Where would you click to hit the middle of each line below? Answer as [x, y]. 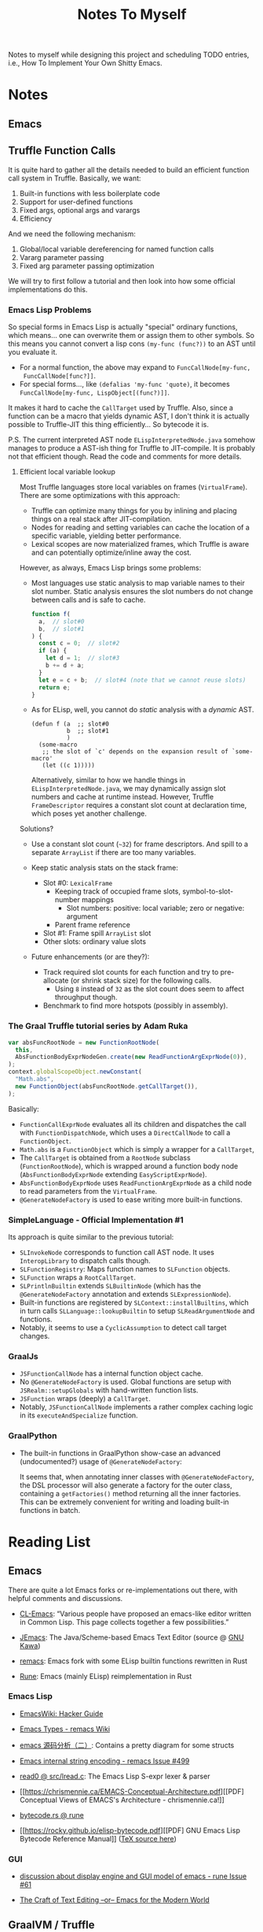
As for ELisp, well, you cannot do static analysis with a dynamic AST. [142, 710]
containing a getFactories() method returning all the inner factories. [130, 1493]
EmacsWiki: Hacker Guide [61, 1713]
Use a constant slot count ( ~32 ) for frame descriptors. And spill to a [140, 844]
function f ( [51, 614]
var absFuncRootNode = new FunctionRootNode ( [84, 1042]
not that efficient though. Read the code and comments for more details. [125, 456]
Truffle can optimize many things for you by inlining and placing [134, 511]
